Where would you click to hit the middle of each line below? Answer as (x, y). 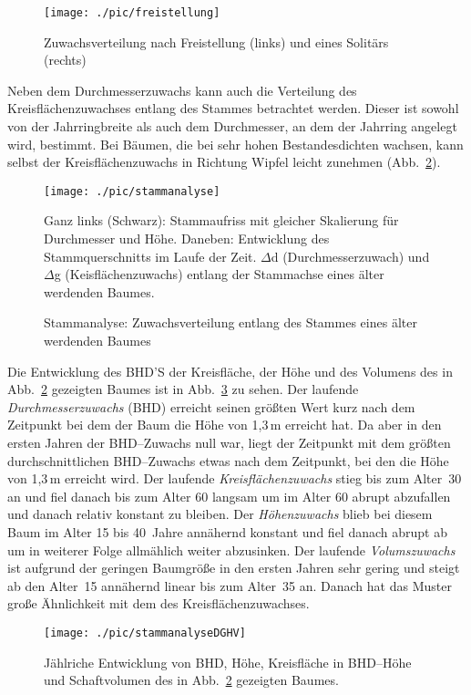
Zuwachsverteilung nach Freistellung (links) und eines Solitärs (216, 41)
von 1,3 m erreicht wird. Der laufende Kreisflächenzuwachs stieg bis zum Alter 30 (235, 478)
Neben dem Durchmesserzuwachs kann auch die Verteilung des (182, 90)
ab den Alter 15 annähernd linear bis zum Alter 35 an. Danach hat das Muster (230, 585)
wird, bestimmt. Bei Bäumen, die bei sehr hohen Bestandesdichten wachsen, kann (235, 144)
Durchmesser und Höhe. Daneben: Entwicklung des (187, 239)
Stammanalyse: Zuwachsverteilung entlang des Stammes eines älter (230, 322)
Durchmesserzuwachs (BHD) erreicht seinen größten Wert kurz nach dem (211, 406)
